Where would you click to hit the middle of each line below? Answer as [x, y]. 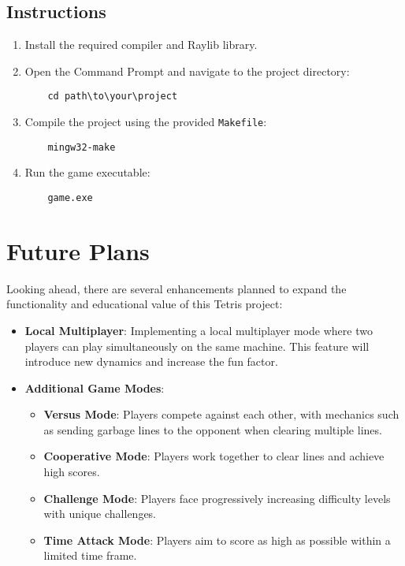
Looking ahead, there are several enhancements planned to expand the [176, 288]
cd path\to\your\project [113, 97]
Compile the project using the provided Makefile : [146, 122]
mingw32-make [82, 147]
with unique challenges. [100, 514]
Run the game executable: [87, 172]
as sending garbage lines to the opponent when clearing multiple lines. [213, 429]
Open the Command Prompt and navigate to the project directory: [187, 71]
